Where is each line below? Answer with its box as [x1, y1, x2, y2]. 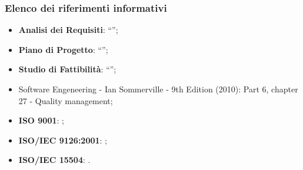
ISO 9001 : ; [18, 114, 64, 126]
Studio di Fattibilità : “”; [18, 63, 116, 75]
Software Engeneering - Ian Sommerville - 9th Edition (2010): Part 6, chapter [18, 83, 298, 95]
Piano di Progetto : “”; [18, 43, 108, 55]
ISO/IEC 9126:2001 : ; [18, 134, 107, 146]
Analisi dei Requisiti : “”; [18, 24, 118, 36]
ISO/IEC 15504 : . [18, 154, 91, 166]
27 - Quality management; [18, 94, 113, 106]
